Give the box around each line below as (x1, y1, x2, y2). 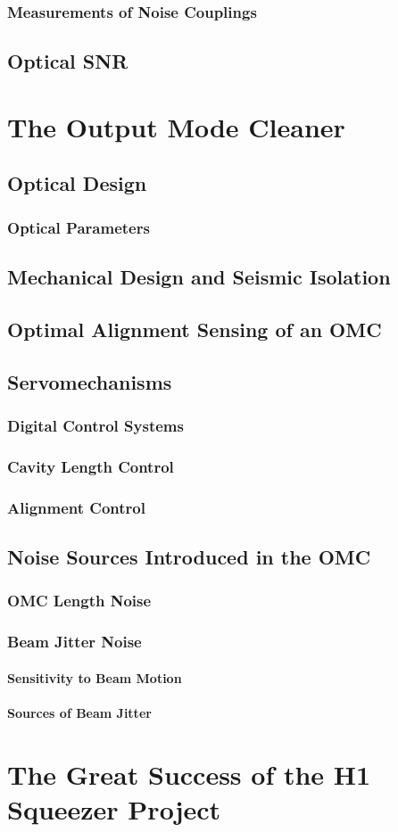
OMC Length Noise (7, 589, 152, 612)
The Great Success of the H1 (7, 755, 371, 792)
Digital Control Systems (7, 414, 184, 436)
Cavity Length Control (7, 455, 174, 477)
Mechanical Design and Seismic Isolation (7, 263, 391, 291)
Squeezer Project (7, 790, 221, 827)
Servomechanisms (7, 367, 172, 395)
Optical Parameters (7, 216, 150, 238)
